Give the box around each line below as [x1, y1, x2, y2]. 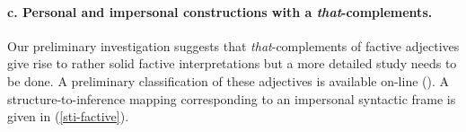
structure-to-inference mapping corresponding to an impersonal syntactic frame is [7, 89, 456, 108]
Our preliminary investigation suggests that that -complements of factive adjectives [7, 36, 460, 55]
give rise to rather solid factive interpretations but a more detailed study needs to [7, 54, 457, 73]
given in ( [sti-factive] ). [7, 107, 129, 126]
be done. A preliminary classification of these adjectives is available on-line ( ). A [7, 71, 450, 90]
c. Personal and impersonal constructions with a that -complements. [7, 2, 433, 21]
